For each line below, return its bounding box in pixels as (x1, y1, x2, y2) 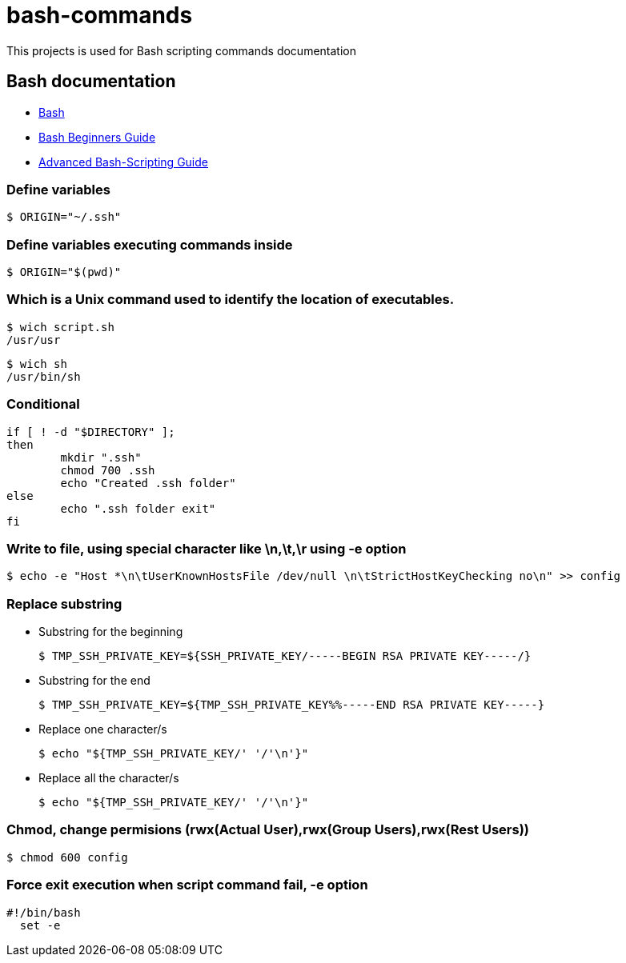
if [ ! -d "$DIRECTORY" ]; (6, 425, 175, 438)
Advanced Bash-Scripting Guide (38, 154, 208, 169)
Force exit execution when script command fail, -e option (6, 877, 368, 893)
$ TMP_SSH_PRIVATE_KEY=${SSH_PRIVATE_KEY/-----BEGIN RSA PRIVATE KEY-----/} (38, 649, 532, 663)
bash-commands (6, 2, 193, 29)
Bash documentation (6, 71, 176, 92)
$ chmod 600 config (6, 850, 128, 864)
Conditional (6, 396, 80, 413)
